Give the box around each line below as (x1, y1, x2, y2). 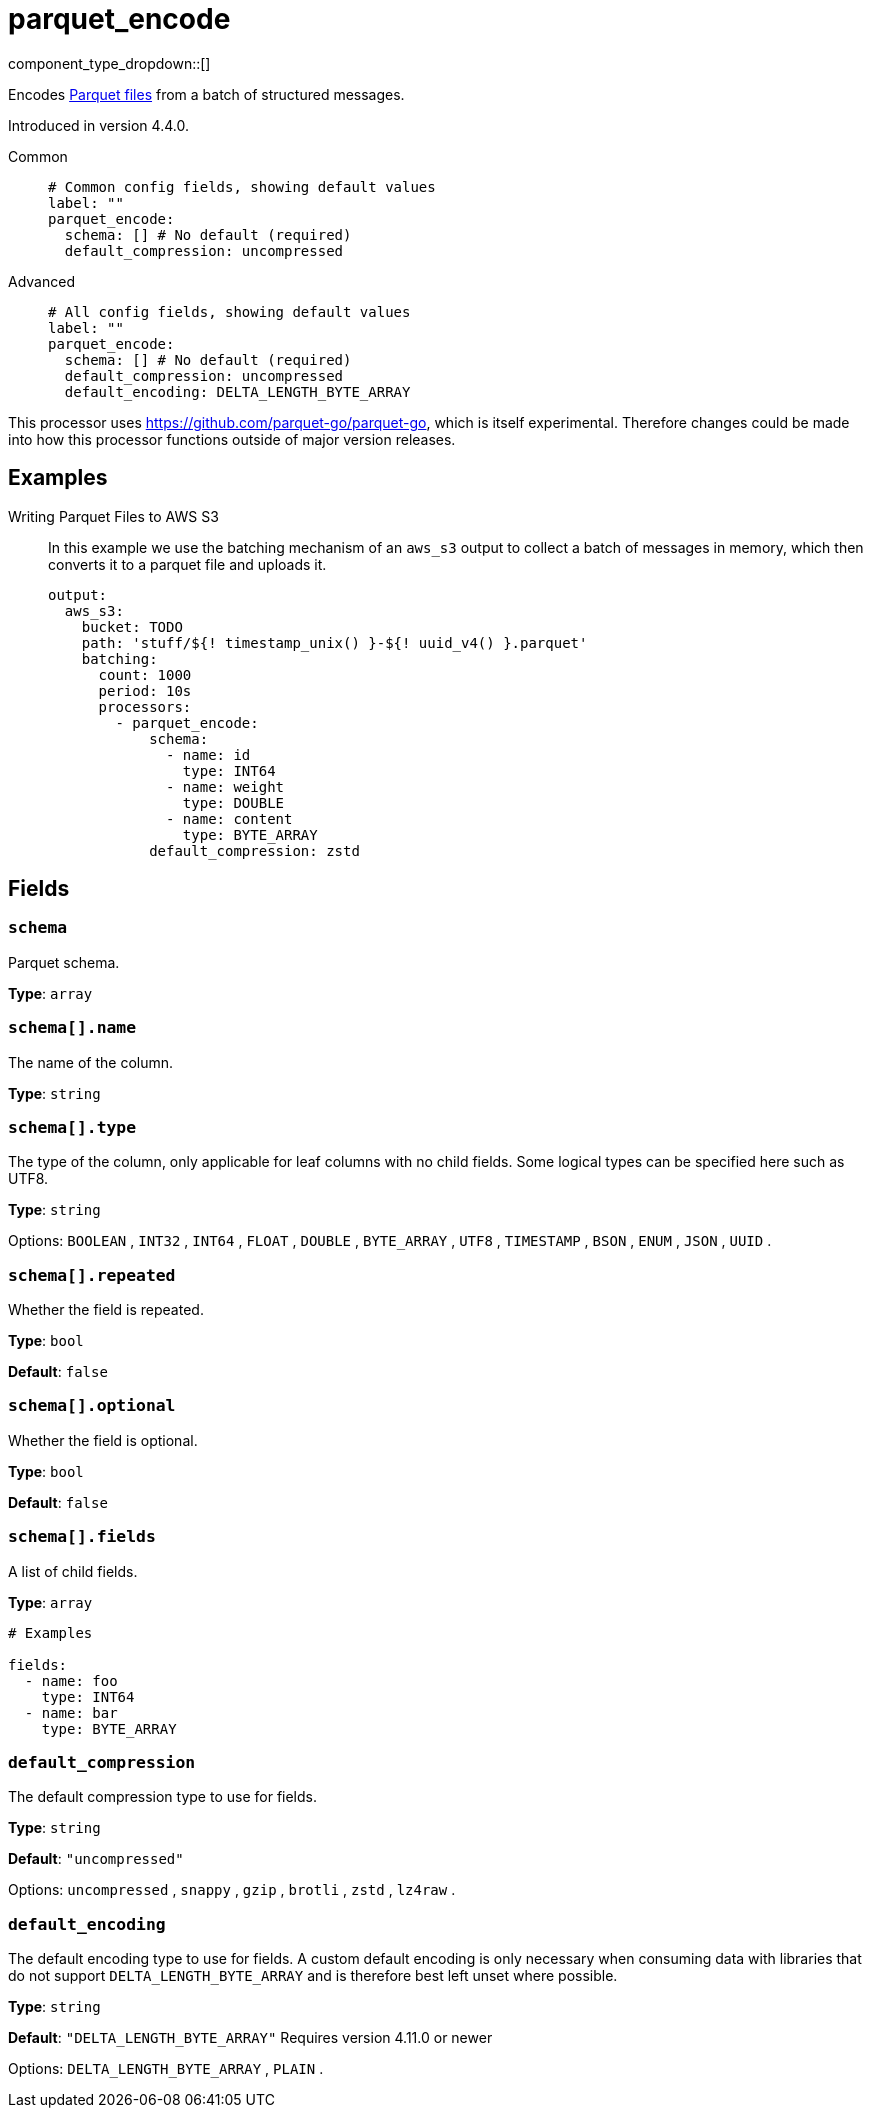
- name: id (166, 746, 251, 763)
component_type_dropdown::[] (8, 54, 211, 72)
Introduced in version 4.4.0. (8, 116, 189, 134)
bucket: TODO (81, 618, 183, 635)
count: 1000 (98, 666, 192, 683)
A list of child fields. (8, 1562, 138, 1580)
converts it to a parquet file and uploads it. (48, 555, 327, 573)
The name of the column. (8, 1053, 174, 1071)
